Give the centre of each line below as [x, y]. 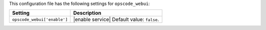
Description [87, 13]
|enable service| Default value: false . [116, 20]
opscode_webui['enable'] [40, 19]
